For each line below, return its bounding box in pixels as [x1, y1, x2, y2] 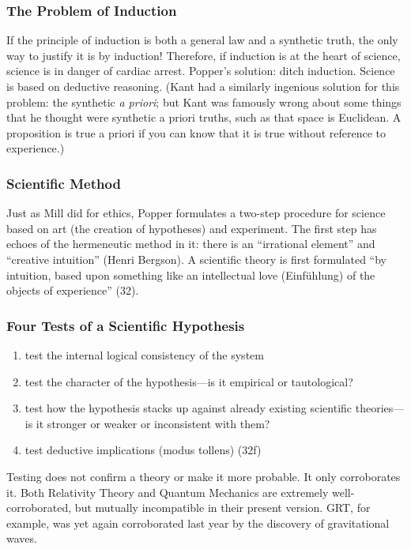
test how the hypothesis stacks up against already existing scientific [25, 400, 353, 416]
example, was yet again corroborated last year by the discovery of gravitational [6, 514, 390, 531]
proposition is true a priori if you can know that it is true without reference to [6, 124, 386, 141]
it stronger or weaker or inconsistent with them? [36, 415, 270, 431]
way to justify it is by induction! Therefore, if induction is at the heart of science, [6, 47, 401, 63]
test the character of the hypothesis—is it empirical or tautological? [25, 373, 353, 389]
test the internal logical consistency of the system [25, 346, 264, 363]
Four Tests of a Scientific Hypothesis [6, 315, 245, 335]
